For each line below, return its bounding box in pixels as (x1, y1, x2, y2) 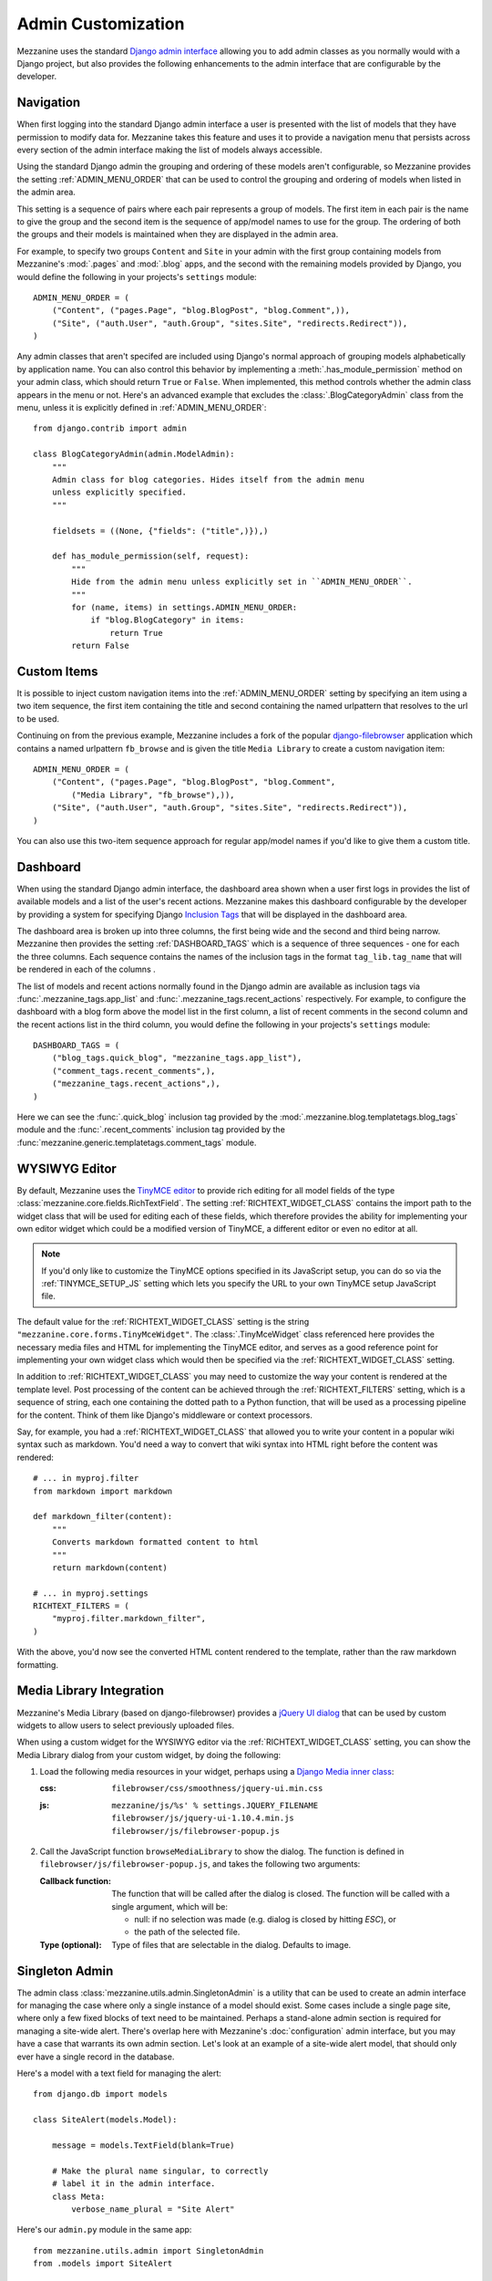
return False (71, 641, 129, 651)
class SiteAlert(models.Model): (33, 2115, 178, 2125)
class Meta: (51, 2191, 106, 2202)
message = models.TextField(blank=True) (51, 2140, 236, 2151)
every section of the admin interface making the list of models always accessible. (16, 144, 323, 155)
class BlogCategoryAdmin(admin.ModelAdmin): (33, 449, 236, 460)
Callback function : (39, 1875, 111, 1886)
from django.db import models (33, 2089, 169, 2099)
